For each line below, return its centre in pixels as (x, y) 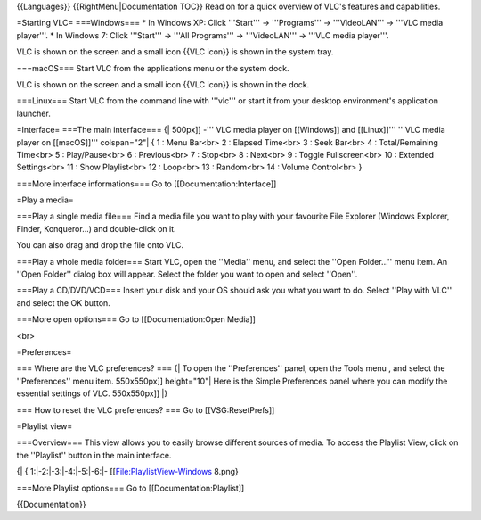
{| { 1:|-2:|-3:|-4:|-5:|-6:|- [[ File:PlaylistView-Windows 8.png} (128, 472)
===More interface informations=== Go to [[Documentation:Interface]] (147, 184)
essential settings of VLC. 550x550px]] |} (92, 393)
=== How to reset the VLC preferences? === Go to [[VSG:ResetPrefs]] (146, 409)
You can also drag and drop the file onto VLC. (100, 245)
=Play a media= (45, 200)
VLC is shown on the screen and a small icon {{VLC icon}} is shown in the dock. (163, 84)
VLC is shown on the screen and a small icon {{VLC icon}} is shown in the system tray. (175, 52)
